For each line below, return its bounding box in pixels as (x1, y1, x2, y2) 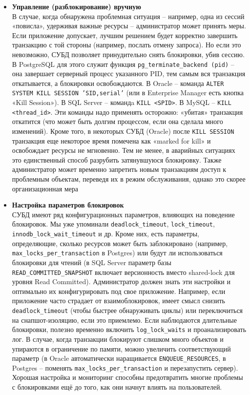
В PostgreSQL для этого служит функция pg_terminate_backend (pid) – (12, 59, 234, 69)
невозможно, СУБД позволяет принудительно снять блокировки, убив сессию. (12, 49, 245, 59)
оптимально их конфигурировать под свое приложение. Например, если (12, 286, 226, 296)
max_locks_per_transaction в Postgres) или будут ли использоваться (12, 248, 223, 258)
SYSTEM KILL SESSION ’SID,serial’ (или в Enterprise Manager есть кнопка (12, 87, 244, 98)
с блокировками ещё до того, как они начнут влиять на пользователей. (12, 382, 222, 392)
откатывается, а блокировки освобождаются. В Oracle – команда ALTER (12, 78, 224, 88)
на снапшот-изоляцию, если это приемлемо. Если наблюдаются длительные (12, 314, 237, 325)
